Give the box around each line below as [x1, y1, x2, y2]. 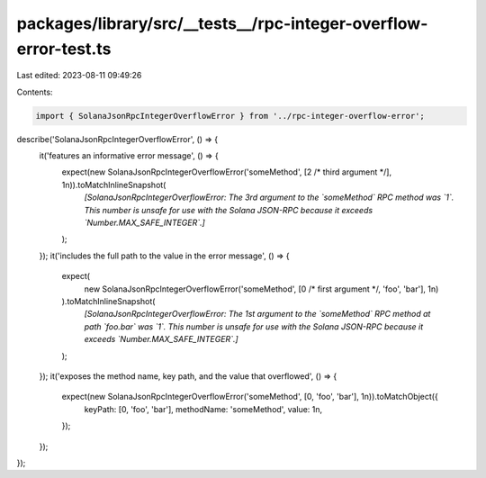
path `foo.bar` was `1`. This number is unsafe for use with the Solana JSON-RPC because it [84, 320, 424, 332]
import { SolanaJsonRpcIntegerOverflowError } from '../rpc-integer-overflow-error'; [35, 111, 425, 121]
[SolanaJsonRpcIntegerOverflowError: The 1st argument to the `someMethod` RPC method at [84, 309, 431, 320]
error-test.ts [16, 39, 112, 59]
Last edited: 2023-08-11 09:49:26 [16, 70, 142, 81]
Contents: [16, 86, 53, 97]
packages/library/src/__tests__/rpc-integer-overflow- [16, 14, 428, 33]
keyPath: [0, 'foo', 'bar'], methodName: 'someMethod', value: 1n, [84, 403, 323, 414]
